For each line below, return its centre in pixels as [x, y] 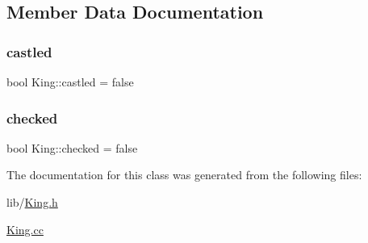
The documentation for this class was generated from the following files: [184, 175]
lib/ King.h [32, 202]
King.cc [25, 229]
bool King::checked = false [72, 147]
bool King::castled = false [70, 82]
